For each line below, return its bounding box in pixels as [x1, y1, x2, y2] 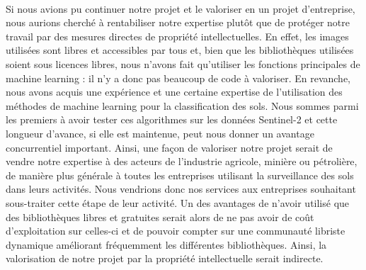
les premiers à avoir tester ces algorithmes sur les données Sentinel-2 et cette [6, 112, 338, 127]
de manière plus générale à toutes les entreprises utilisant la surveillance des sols [6, 167, 354, 182]
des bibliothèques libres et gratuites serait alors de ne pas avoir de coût [6, 209, 314, 224]
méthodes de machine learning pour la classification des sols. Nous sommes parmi [6, 98, 359, 113]
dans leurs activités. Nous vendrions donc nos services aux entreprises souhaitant [6, 181, 356, 196]
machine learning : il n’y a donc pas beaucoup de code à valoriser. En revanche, [6, 70, 351, 85]
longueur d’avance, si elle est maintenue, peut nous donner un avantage [6, 125, 314, 140]
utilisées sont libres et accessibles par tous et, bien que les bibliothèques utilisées [6, 43, 354, 57]
